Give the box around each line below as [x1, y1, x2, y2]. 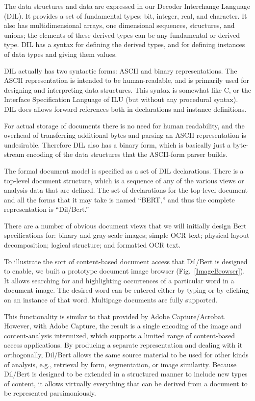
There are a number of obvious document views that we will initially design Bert [4, 220, 247, 230]
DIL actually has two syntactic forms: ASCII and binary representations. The [4, 65, 237, 75]
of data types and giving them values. [4, 49, 117, 59]
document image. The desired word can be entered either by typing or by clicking [4, 285, 249, 295]
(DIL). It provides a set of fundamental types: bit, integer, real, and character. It [4, 10, 247, 21]
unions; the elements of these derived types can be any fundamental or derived [4, 29, 240, 40]
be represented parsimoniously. [4, 388, 96, 398]
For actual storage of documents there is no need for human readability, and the [4, 120, 245, 130]
